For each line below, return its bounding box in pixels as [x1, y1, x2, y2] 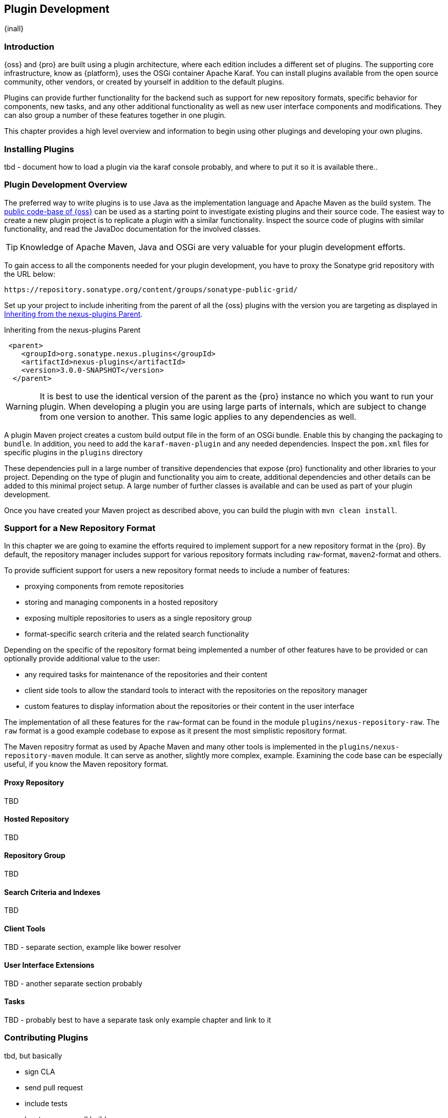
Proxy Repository [4, 778, 64, 787]
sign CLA [25, 1067, 55, 1076]
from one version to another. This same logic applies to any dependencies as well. [39, 411, 356, 422]
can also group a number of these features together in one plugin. [4, 111, 226, 120]
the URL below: [4, 269, 55, 278]
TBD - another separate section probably [4, 979, 142, 988]
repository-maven [4, 751, 73, 760]
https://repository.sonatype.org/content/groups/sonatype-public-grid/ [4, 285, 298, 294]
